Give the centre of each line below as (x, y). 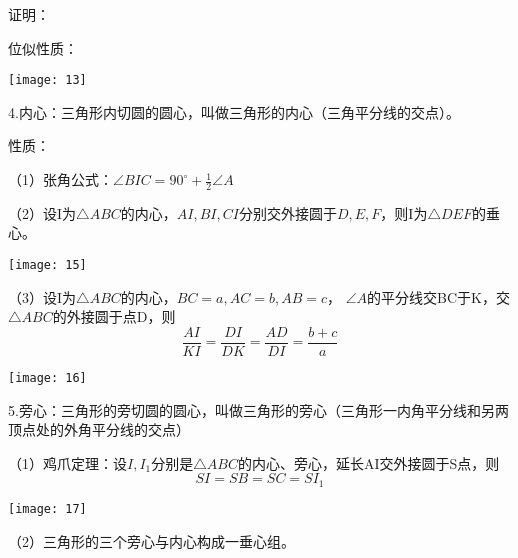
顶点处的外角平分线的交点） (99, 429)
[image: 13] (47, 80)
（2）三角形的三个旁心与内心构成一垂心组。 (151, 540)
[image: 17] (47, 508)
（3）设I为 (42, 296)
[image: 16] (47, 377)
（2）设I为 (42, 212)
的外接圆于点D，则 (114, 316)
